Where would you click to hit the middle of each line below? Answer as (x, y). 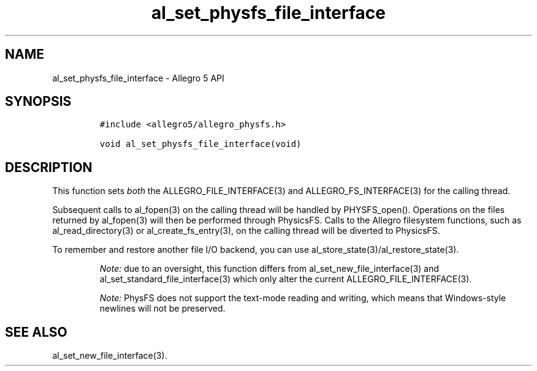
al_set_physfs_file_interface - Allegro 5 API (138, 78)
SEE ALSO (36, 332)
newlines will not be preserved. (162, 309)
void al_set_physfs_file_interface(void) (200, 144)
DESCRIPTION (49, 167)
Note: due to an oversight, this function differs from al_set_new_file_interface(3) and (269, 269)
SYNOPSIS (38, 102)
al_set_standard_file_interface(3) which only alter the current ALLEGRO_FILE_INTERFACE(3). (286, 279)
